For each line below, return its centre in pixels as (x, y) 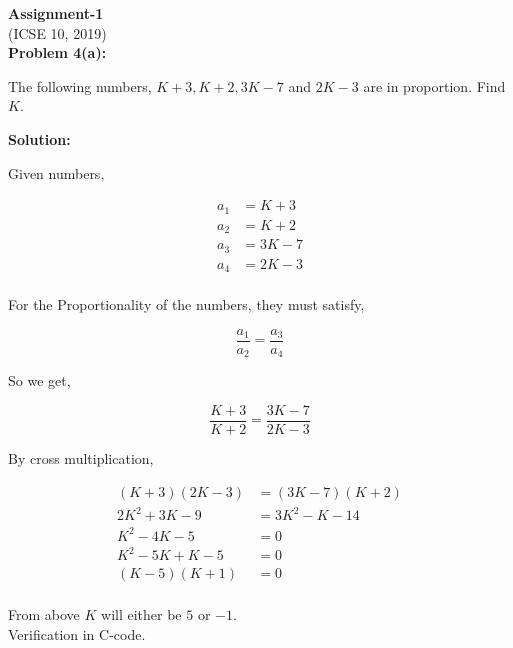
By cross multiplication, (81, 457)
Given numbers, (56, 172)
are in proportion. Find (434, 85)
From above (44, 614)
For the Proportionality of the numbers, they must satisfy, (186, 304)
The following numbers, (80, 85)
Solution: (39, 138)
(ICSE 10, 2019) (57, 32)
